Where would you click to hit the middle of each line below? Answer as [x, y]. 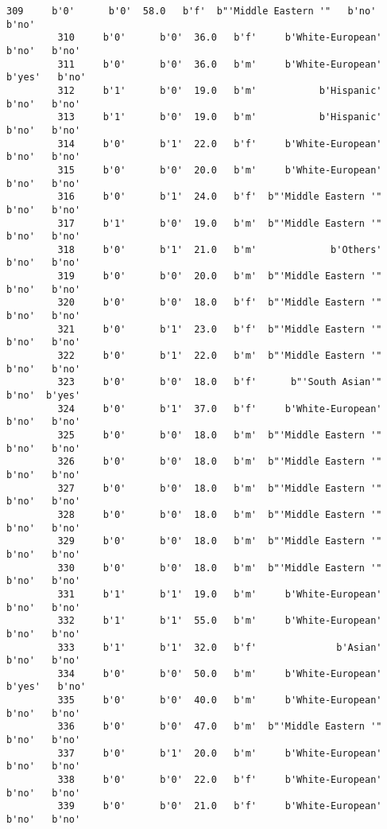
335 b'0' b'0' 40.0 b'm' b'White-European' [220, 701]
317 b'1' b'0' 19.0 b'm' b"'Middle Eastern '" [220, 223]
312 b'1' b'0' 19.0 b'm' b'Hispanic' [220, 90]
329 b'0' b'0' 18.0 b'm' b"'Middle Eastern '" [220, 541]
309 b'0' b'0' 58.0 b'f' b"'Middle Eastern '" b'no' [192, 11]
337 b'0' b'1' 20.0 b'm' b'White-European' [220, 753]
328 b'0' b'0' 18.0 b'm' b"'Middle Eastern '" [220, 514]
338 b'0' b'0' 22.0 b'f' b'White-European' [220, 780]
